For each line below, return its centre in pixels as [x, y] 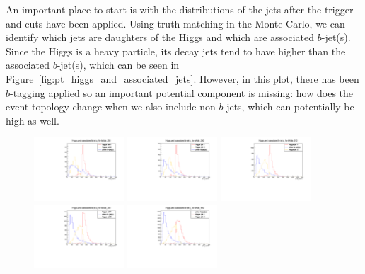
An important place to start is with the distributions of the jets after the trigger [180, 9]
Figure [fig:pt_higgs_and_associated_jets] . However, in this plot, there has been [182, 78]
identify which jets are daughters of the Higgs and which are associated [160, 37]
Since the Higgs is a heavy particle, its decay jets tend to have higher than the [176, 51]
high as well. [33, 120]
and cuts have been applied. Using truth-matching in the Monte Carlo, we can [175, 23]
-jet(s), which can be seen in [118, 65]
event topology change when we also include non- [112, 107]
